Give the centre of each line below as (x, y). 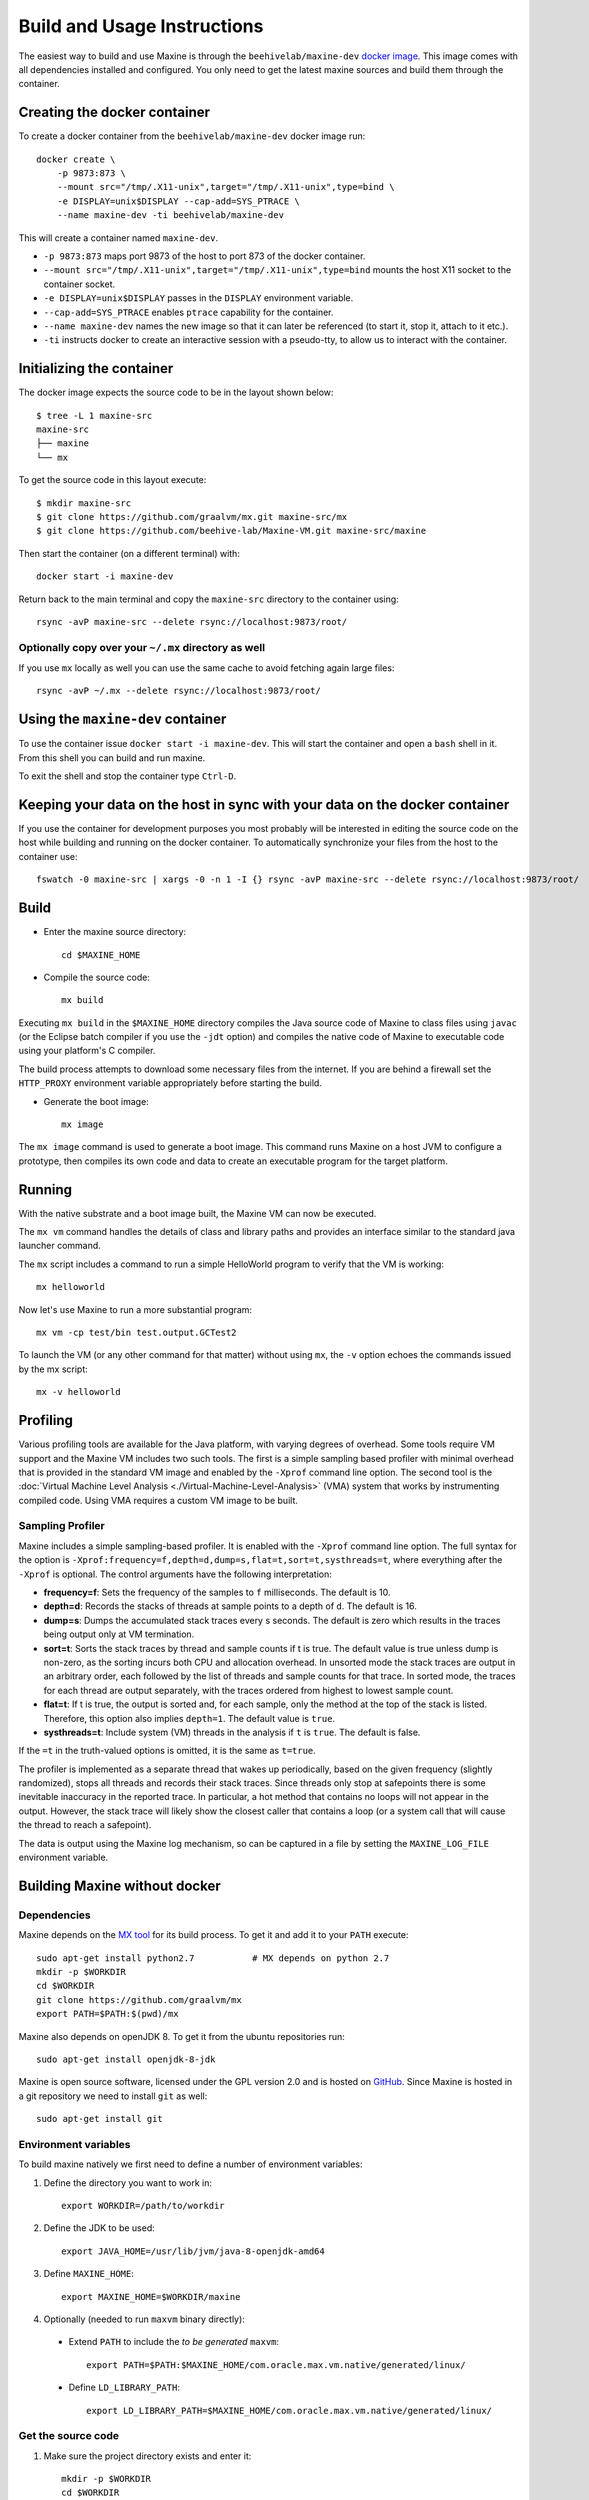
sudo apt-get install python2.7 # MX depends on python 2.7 (213, 1958)
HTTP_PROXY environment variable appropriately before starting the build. (170, 1083)
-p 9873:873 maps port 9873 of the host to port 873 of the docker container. (204, 256)
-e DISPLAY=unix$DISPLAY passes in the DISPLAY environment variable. (198, 298)
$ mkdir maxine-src (84, 503)
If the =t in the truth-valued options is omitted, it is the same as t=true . (167, 1751)
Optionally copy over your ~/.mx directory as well (141, 647)
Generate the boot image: (96, 1101)
